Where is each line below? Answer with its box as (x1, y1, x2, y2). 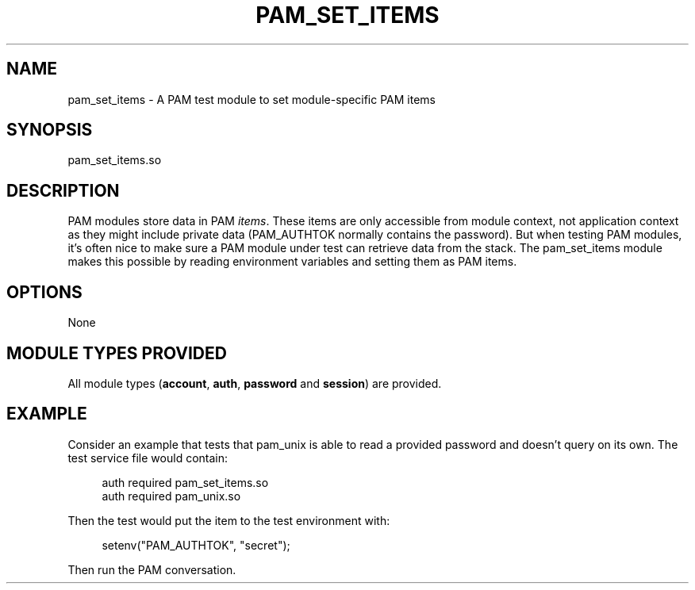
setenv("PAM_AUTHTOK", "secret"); (102, 538, 290, 552)
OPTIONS (6, 282, 83, 302)
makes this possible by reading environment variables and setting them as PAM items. (67, 255, 517, 269)
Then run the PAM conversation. (67, 562, 236, 577)
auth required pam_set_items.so (102, 475, 269, 489)
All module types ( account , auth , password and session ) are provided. (67, 376, 442, 390)
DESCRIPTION (6, 180, 120, 201)
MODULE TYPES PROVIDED (6, 343, 227, 363)
